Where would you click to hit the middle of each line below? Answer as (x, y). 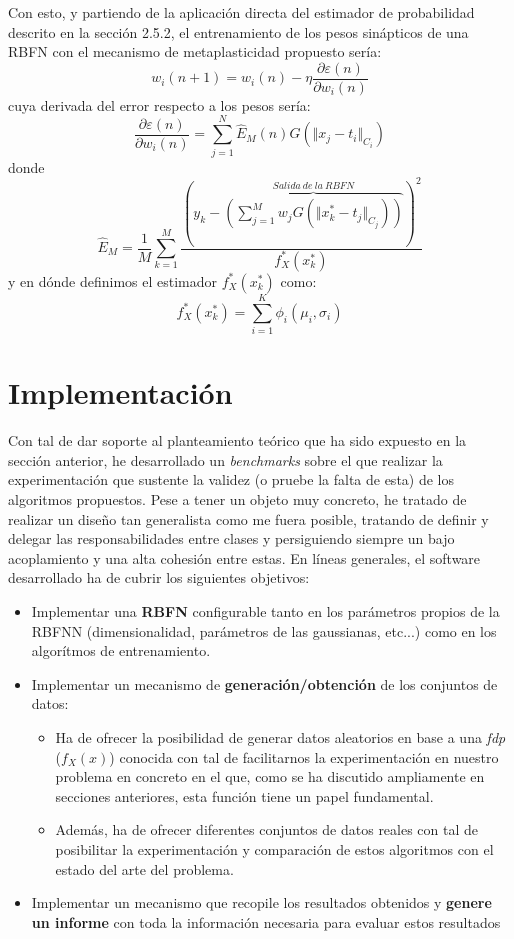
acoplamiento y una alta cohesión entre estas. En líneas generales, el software (244, 557)
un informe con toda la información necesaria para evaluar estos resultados (266, 921)
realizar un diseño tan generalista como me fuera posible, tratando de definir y (248, 518)
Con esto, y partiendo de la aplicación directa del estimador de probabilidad (241, 12)
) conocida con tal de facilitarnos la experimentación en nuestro (304, 756)
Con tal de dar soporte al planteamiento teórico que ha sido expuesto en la (237, 440)
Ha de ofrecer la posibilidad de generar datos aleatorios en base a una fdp (280, 736)
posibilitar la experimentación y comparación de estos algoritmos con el (274, 848)
